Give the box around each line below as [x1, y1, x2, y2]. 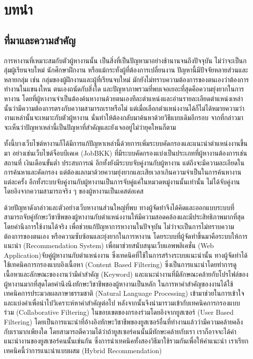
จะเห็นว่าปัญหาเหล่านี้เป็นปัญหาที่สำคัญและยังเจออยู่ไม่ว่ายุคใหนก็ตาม [4, 122, 176, 132]
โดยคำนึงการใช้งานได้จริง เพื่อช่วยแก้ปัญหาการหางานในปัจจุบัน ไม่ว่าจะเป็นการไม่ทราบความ [4, 221, 235, 232]
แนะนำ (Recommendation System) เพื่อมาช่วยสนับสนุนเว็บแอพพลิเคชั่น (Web [4, 240, 214, 251]
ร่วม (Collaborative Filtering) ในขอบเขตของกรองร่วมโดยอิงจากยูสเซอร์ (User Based [4, 307, 234, 317]
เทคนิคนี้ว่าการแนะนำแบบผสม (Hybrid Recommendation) [4, 345, 162, 355]
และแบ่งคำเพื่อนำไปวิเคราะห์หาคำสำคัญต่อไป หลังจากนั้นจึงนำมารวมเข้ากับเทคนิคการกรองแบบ [4, 297, 240, 307]
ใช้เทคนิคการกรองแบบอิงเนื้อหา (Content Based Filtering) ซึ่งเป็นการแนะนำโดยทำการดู [4, 259, 237, 269]
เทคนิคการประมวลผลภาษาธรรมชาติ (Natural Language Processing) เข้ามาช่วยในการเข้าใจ [4, 288, 244, 298]
